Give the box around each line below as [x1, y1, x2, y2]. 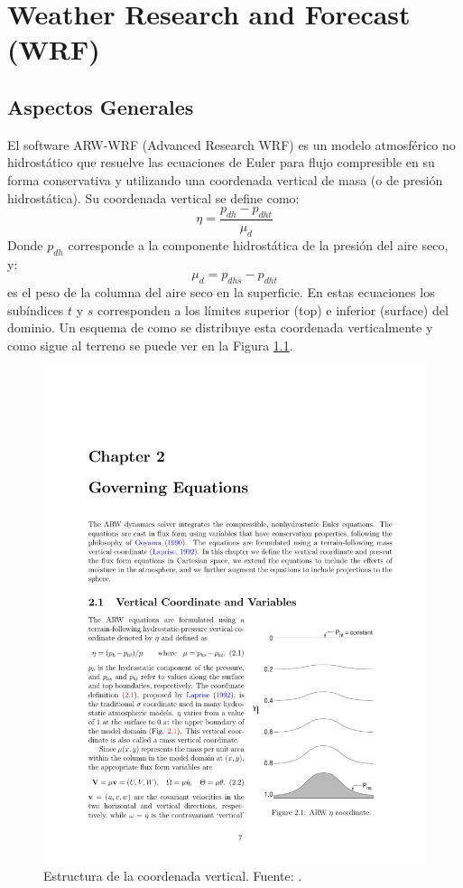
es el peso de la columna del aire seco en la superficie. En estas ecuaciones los [7, 282, 435, 301]
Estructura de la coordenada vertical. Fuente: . [43, 865, 302, 884]
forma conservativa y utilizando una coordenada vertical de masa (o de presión [7, 170, 443, 189]
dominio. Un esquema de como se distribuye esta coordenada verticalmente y [7, 318, 433, 337]
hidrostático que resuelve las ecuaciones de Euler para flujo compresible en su [7, 153, 435, 172]
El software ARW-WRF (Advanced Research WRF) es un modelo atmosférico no [7, 135, 456, 154]
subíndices [7, 300, 64, 319]
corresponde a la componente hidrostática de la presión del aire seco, [68, 235, 449, 254]
